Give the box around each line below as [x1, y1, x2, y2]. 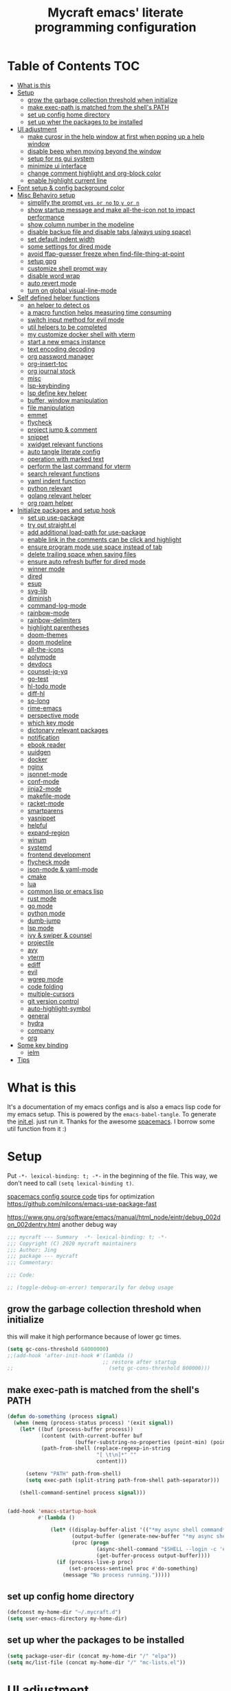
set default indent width [27, 234, 95, 243]
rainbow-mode [27, 608, 70, 617]
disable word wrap [27, 271, 80, 280]
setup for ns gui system [27, 154, 95, 163]
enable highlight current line [27, 176, 107, 184]
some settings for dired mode [27, 242, 111, 250]
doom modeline [27, 638, 72, 646]
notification [27, 733, 60, 741]
